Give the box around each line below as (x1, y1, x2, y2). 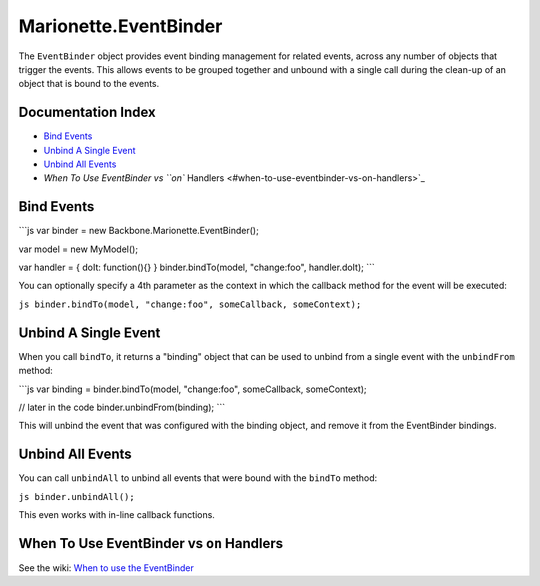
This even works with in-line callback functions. (18, 509, 215, 521)
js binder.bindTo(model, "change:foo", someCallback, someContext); (18, 298, 362, 310)
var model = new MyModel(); (18, 243, 139, 255)
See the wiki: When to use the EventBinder (18, 561, 194, 574)
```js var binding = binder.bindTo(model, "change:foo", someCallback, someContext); (18, 383, 367, 395)
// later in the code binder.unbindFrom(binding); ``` (18, 401, 226, 413)
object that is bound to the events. (18, 78, 160, 90)
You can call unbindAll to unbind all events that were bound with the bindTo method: (18, 472, 378, 484)
